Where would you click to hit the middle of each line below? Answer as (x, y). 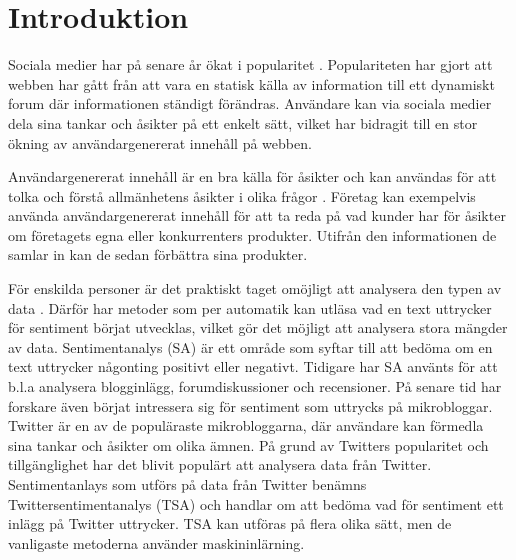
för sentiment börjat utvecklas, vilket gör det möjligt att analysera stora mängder (258, 327)
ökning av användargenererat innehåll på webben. (160, 142)
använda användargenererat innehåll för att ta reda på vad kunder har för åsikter (257, 215)
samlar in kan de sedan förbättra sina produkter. (158, 254)
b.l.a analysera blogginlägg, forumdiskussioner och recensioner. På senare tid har (255, 386)
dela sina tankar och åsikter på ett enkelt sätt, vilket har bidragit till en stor (243, 122)
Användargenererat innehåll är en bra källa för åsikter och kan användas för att (252, 176)
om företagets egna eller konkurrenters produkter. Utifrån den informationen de (252, 234)
